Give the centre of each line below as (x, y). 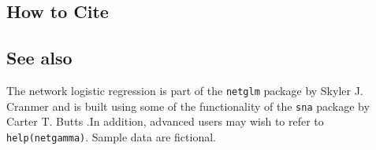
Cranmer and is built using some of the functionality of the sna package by (188, 106)
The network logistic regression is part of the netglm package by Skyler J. (185, 90)
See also (39, 58)
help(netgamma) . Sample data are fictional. (111, 136)
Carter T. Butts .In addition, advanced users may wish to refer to (165, 121)
